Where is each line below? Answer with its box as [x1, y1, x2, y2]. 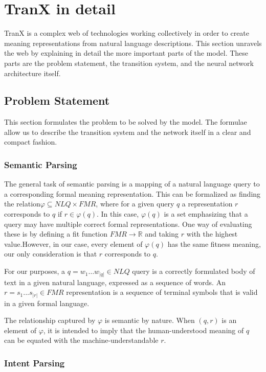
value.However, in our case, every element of [4, 238, 143, 249]
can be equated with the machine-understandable [4, 335, 159, 345]
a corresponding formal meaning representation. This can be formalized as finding [4, 188, 261, 199]
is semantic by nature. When [104, 315, 195, 325]
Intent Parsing [4, 356, 65, 369]
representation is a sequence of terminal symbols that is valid [66, 287, 258, 297]
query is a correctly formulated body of [132, 266, 255, 276]
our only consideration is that [4, 248, 97, 259]
